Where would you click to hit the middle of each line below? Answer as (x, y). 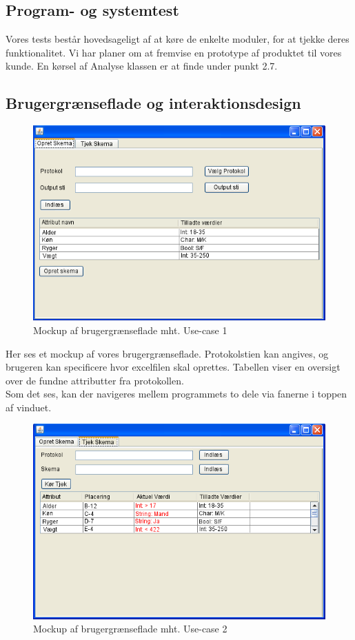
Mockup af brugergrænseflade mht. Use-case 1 (130, 330)
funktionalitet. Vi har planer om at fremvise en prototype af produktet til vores (174, 52)
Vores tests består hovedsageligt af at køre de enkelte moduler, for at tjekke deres (177, 39)
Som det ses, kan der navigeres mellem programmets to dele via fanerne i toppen (176, 394)
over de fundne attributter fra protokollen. (95, 380)
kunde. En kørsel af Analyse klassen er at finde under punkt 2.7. (142, 66)
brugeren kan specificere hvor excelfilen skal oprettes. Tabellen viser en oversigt (173, 367)
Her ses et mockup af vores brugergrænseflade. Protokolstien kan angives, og (167, 353)
